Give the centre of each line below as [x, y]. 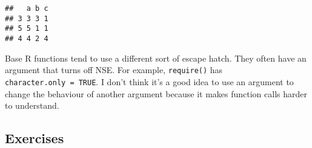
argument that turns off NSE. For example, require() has [114, 70]
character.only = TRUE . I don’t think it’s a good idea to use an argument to [149, 81]
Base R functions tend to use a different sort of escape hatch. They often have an [156, 58]
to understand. [32, 105]
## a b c [27, 8]
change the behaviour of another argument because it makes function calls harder [156, 93]
